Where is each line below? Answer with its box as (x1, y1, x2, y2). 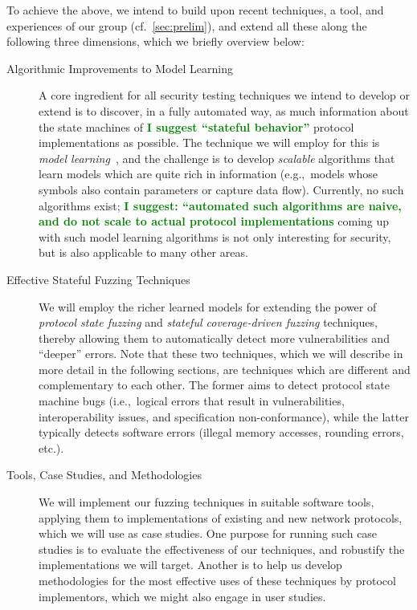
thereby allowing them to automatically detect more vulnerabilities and (39, 329, 390, 346)
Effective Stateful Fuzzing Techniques (6, 270, 190, 287)
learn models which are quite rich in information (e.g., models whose (39, 165, 378, 182)
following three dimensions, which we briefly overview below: (6, 33, 305, 50)
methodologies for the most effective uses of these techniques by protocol (39, 572, 396, 588)
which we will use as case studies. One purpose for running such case (39, 525, 378, 542)
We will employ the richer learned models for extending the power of (39, 298, 377, 315)
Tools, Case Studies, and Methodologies (6, 466, 202, 483)
